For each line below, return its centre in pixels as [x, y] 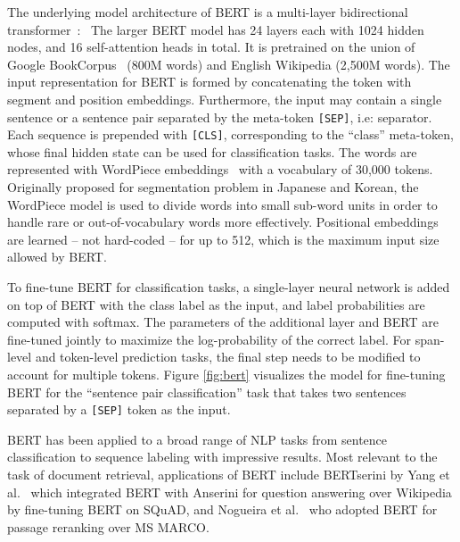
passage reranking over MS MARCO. [108, 526]
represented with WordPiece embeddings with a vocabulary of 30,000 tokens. [220, 169]
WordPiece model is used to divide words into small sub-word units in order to [222, 204]
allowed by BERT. [57, 257]
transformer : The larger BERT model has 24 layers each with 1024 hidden [216, 29]
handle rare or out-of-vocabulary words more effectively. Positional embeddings [223, 222]
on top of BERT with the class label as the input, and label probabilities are [216, 304]
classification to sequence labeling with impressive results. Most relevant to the [222, 457]
